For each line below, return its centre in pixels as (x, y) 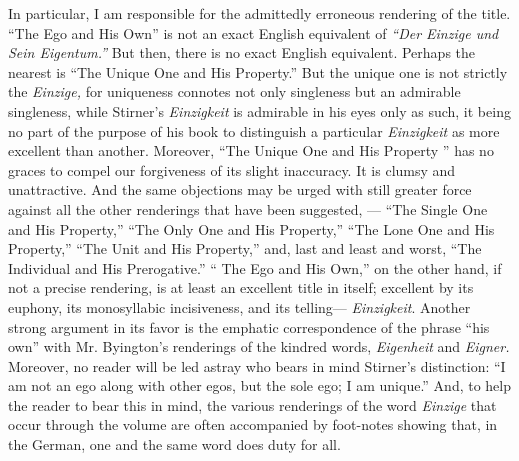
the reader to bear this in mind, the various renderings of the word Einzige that (252, 404)
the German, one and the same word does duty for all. (174, 444)
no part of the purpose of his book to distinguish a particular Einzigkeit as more (254, 130)
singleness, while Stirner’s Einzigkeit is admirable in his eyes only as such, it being (259, 110)
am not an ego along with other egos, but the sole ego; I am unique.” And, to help (260, 385)
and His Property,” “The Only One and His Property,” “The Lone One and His (251, 228)
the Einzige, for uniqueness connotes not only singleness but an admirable (234, 91)
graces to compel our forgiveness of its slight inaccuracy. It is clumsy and (232, 169)
